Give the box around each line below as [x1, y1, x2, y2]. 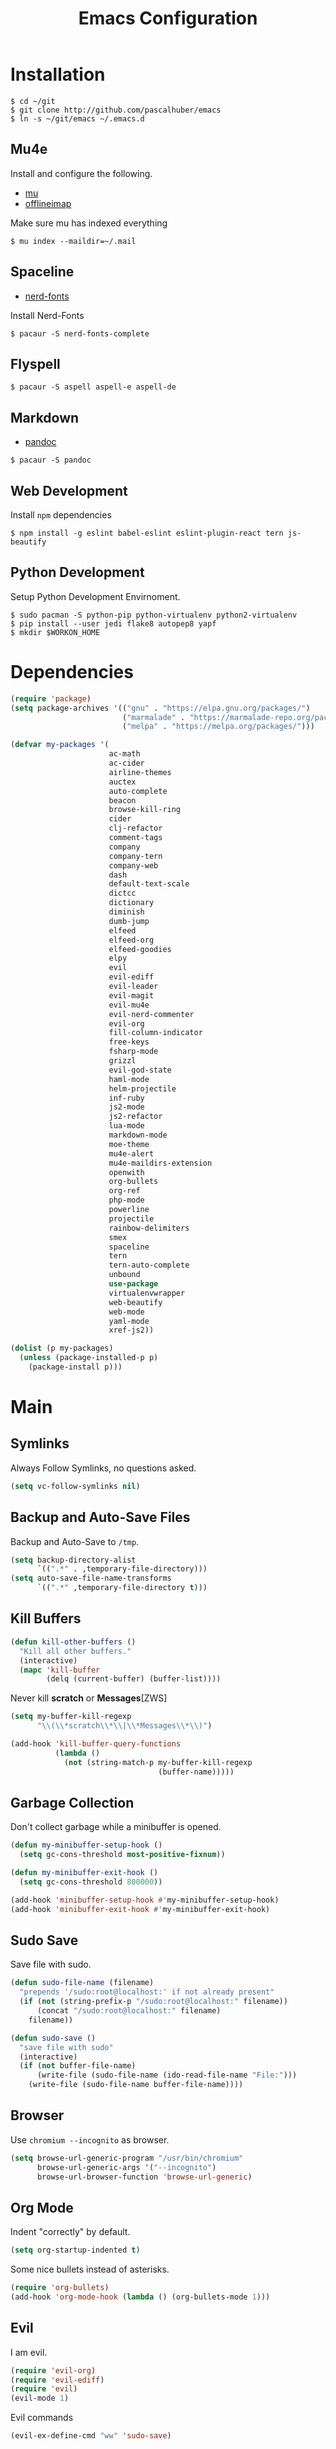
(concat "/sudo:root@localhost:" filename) [36, 2006, 222, 2016]
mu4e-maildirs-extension [108, 1158, 213, 1168]
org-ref [108, 1186, 141, 1196]
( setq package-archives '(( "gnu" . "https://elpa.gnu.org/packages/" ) [10, 703, 311, 713]
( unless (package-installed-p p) [19, 1353, 159, 1363]
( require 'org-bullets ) [10, 2283, 110, 2293]
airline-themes [108, 767, 172, 777]
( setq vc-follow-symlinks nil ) [10, 1481, 141, 1491]
